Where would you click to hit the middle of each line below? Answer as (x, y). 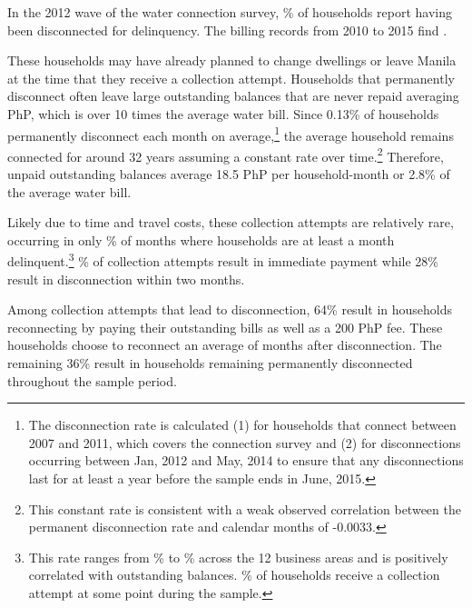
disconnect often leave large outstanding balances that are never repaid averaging (233, 96)
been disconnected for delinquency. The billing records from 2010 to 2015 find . (227, 30)
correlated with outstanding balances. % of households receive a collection (234, 575)
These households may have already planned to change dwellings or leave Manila (232, 60)
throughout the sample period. (92, 380)
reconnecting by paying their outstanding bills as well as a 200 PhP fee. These (225, 327)
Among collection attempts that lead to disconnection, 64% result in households (230, 309)
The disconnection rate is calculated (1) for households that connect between (242, 425)
